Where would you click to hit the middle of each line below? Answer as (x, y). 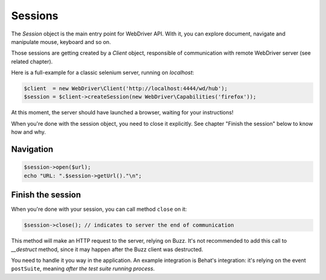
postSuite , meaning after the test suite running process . (83, 269)
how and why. (29, 132)
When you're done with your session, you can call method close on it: (99, 209)
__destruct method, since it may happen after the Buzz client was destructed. (107, 249)
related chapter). (32, 61)
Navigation (32, 150)
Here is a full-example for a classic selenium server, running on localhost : (103, 73)
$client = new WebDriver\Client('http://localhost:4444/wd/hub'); (126, 89)
